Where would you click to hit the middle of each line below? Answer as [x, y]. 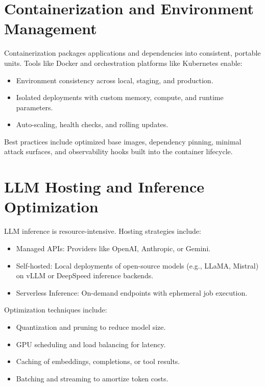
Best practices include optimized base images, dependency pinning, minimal [123, 141]
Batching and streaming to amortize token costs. [92, 378]
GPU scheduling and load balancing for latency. [91, 344]
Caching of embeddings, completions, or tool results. [98, 361]
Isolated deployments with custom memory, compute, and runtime [120, 97]
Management [51, 28]
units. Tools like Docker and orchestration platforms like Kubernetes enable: [123, 63]
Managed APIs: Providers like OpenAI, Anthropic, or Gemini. [113, 248]
